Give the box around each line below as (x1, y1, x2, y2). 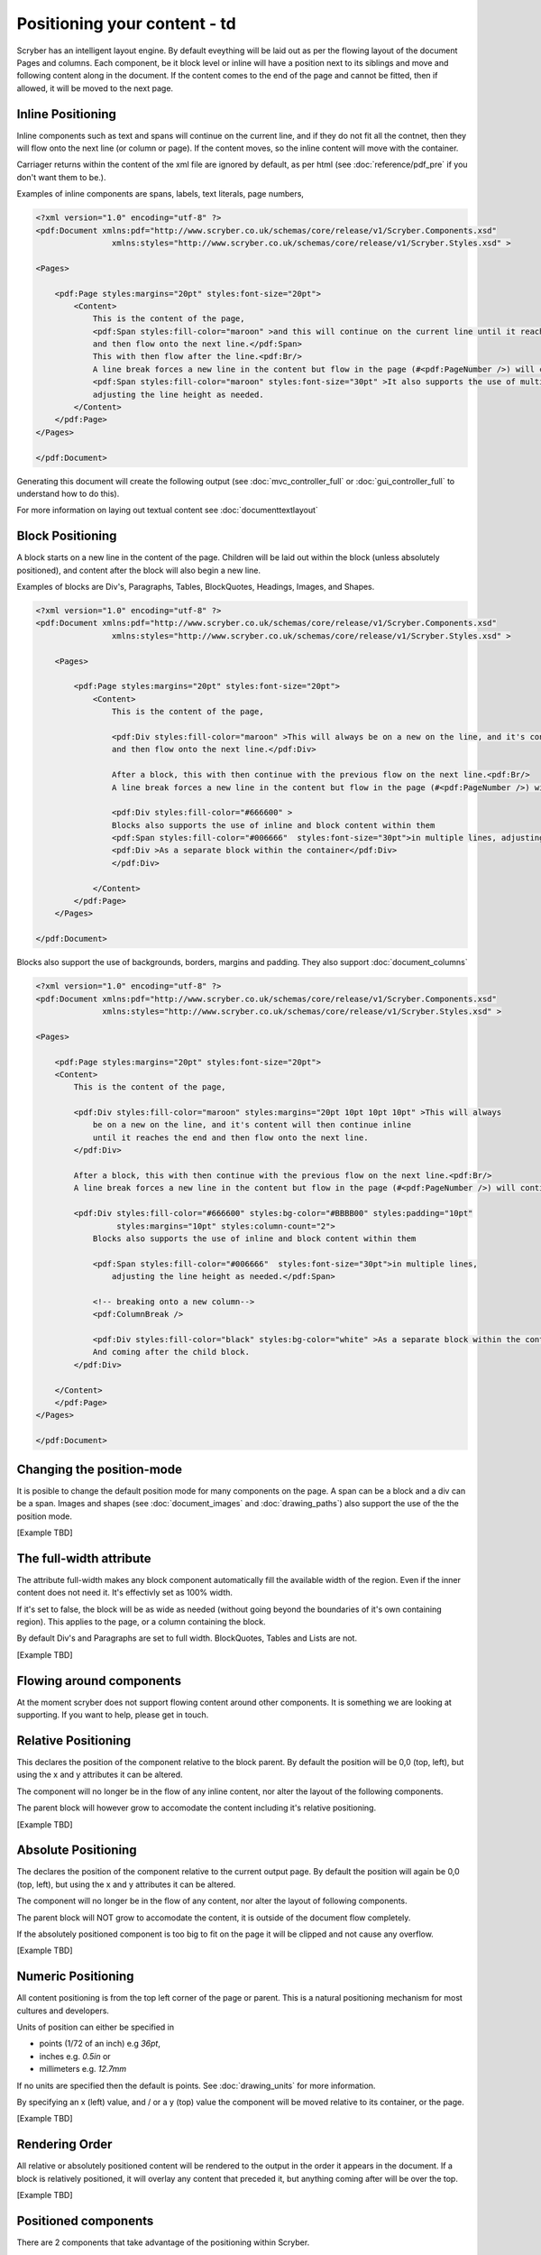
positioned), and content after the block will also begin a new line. (16, 565, 261, 575)
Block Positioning (16, 529, 117, 544)
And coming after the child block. (92, 1347, 250, 1358)
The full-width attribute (16, 1551, 152, 1566)
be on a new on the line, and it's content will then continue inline (92, 1119, 412, 1130)
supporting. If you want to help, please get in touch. (16, 1709, 209, 1720)
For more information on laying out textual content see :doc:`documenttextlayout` (16, 505, 319, 516)
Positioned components (16, 2213, 154, 2228)
